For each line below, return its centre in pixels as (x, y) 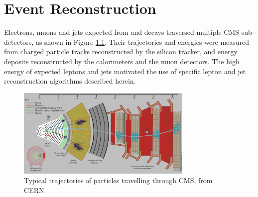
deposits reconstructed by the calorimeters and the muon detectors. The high (122, 61)
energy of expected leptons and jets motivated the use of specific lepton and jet (125, 71)
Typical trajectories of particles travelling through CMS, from (118, 180)
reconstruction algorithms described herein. (70, 81)
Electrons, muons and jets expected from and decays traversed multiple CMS (122, 32)
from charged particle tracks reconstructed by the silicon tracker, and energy (121, 51)
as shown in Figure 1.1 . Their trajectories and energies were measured (142, 42)
